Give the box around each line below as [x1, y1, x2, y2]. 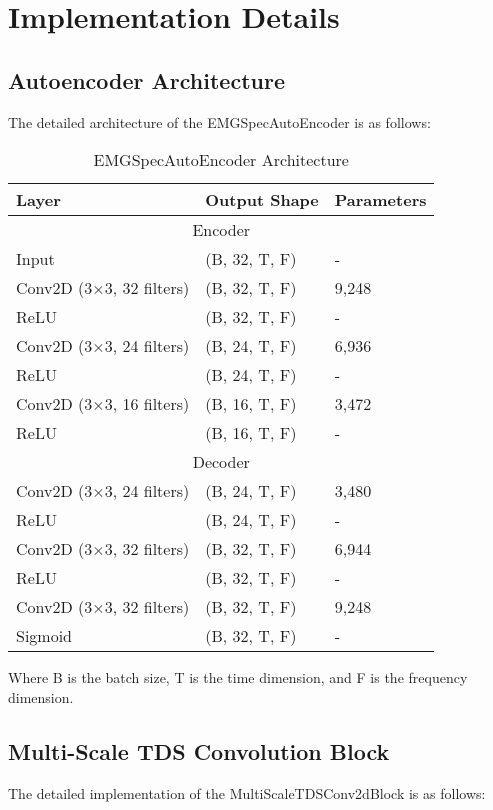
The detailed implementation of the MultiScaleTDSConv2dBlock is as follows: [8, 782, 486, 803]
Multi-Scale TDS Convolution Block [8, 735, 390, 766]
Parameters [334, 188, 427, 212]
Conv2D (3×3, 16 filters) [16, 392, 190, 416]
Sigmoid [16, 624, 73, 648]
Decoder [192, 450, 250, 474]
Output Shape [205, 188, 319, 212]
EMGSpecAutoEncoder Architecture [93, 148, 349, 172]
